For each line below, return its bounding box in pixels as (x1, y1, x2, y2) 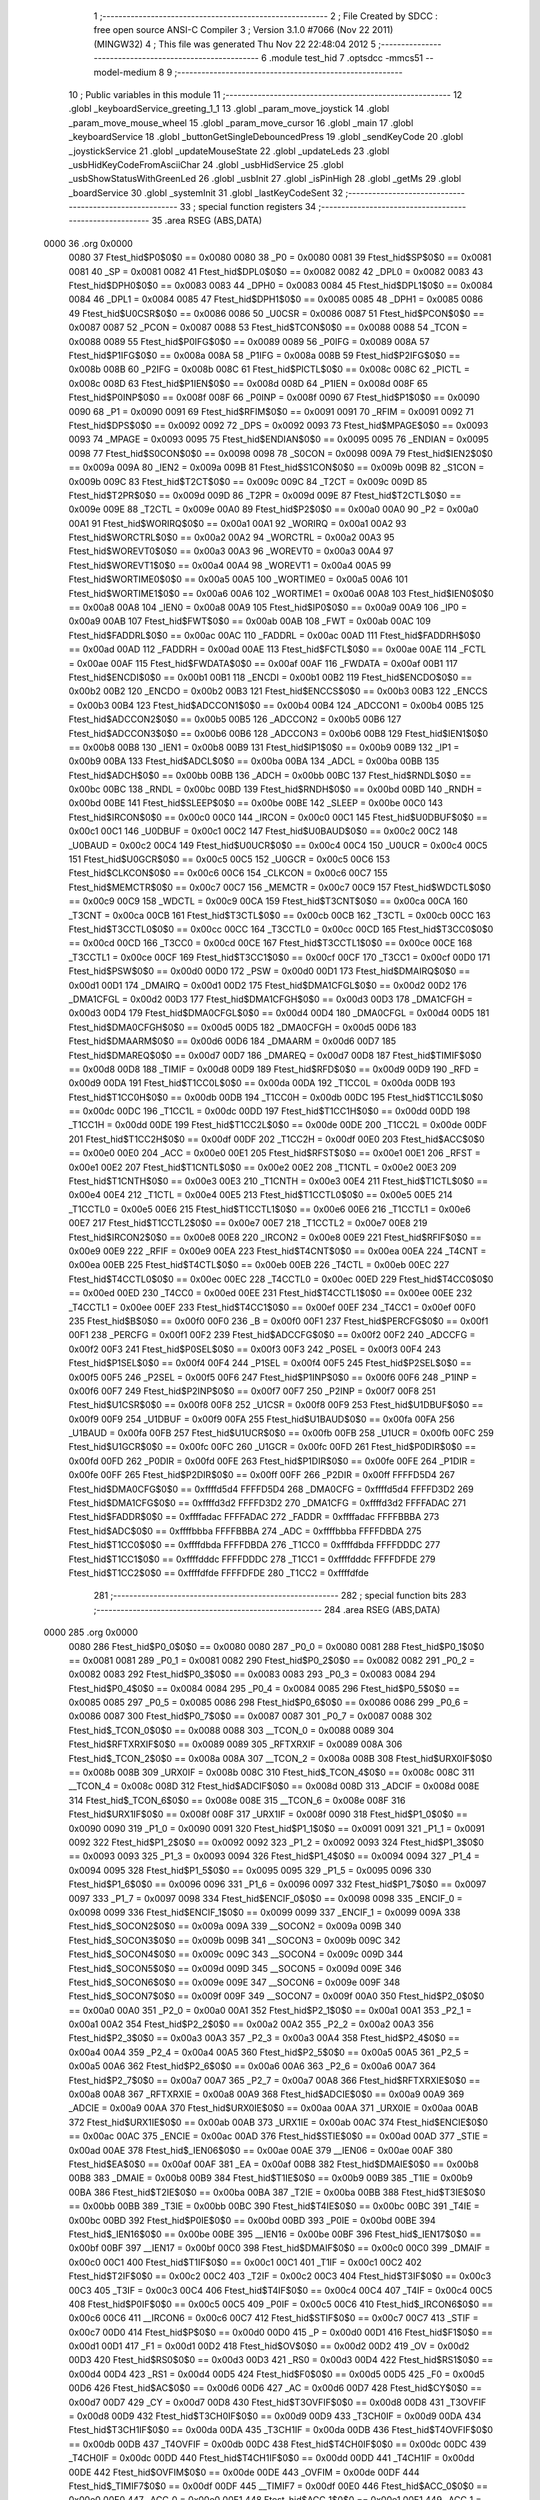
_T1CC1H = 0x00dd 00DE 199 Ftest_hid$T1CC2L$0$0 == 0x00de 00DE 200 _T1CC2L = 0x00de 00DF (68, 1119, 488, 1131)
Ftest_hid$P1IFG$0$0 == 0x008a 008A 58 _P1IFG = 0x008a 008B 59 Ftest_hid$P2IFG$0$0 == (68, 349, 461, 361)
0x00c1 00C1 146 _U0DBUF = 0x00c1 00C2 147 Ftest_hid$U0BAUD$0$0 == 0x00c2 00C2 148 (68, 825, 459, 837)
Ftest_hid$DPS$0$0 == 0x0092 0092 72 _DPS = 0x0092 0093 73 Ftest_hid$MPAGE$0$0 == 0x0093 (68, 419, 489, 431)
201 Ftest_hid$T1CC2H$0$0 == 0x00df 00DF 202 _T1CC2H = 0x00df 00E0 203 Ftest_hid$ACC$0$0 (68, 1133, 485, 1145)
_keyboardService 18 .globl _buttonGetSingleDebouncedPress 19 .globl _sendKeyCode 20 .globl (68, 131, 464, 143)
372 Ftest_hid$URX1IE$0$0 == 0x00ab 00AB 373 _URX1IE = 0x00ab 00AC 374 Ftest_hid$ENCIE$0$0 (68, 2116, 489, 2128)
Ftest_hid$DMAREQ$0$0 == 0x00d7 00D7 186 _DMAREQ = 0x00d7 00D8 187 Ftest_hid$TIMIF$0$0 (68, 1049, 482, 1061)
